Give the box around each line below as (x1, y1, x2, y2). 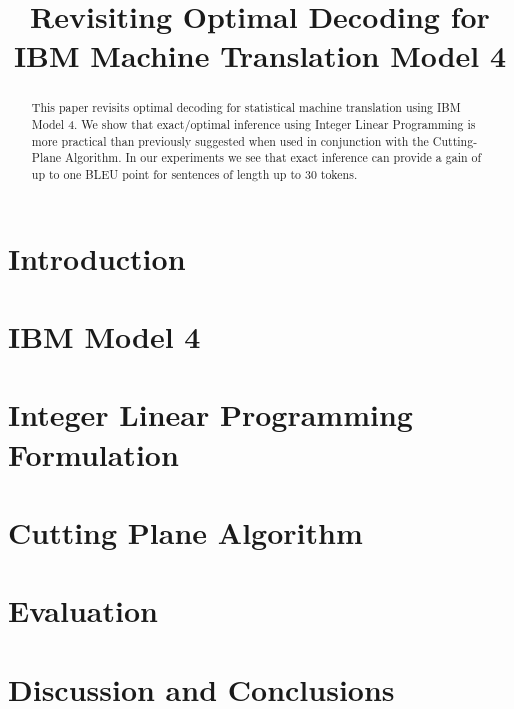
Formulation (8, 433, 179, 474)
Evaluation (8, 590, 158, 631)
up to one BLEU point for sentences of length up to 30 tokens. (31, 165, 358, 182)
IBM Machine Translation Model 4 (13, 35, 507, 76)
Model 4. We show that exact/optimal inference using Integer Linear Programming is (31, 116, 476, 133)
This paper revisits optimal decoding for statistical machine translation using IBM (31, 99, 461, 116)
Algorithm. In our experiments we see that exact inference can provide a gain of (64, 149, 482, 166)
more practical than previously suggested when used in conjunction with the (31, 132, 429, 149)
